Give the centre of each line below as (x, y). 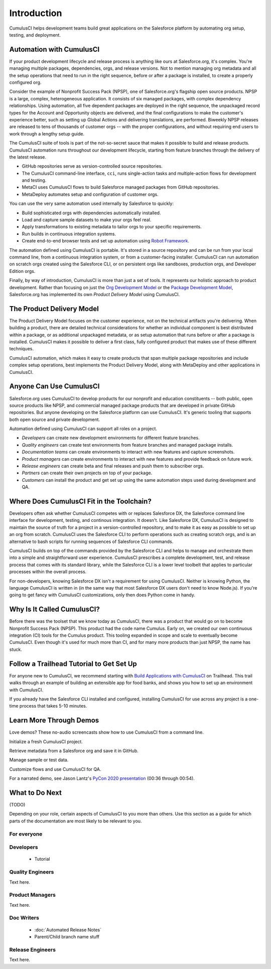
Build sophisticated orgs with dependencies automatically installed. (91, 213)
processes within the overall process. (48, 572)
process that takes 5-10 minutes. (53, 706)
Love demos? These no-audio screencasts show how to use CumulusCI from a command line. (107, 732)
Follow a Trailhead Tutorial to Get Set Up (73, 664)
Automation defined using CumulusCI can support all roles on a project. (83, 429)
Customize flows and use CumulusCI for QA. (55, 769)
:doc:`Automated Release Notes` (68, 930)
